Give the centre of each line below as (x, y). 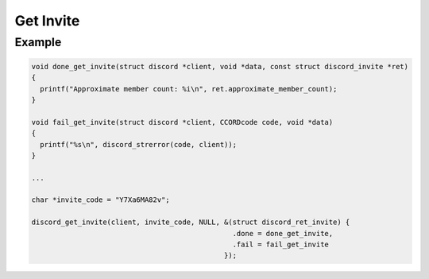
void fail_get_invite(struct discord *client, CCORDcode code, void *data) (182, 122)
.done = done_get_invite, (283, 233)
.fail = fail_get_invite (281, 245)
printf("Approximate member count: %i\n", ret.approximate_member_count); (189, 89)
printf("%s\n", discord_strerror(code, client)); (139, 144)
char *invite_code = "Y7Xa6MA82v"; (100, 200)
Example (38, 42)
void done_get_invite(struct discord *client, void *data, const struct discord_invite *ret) (220, 66)
